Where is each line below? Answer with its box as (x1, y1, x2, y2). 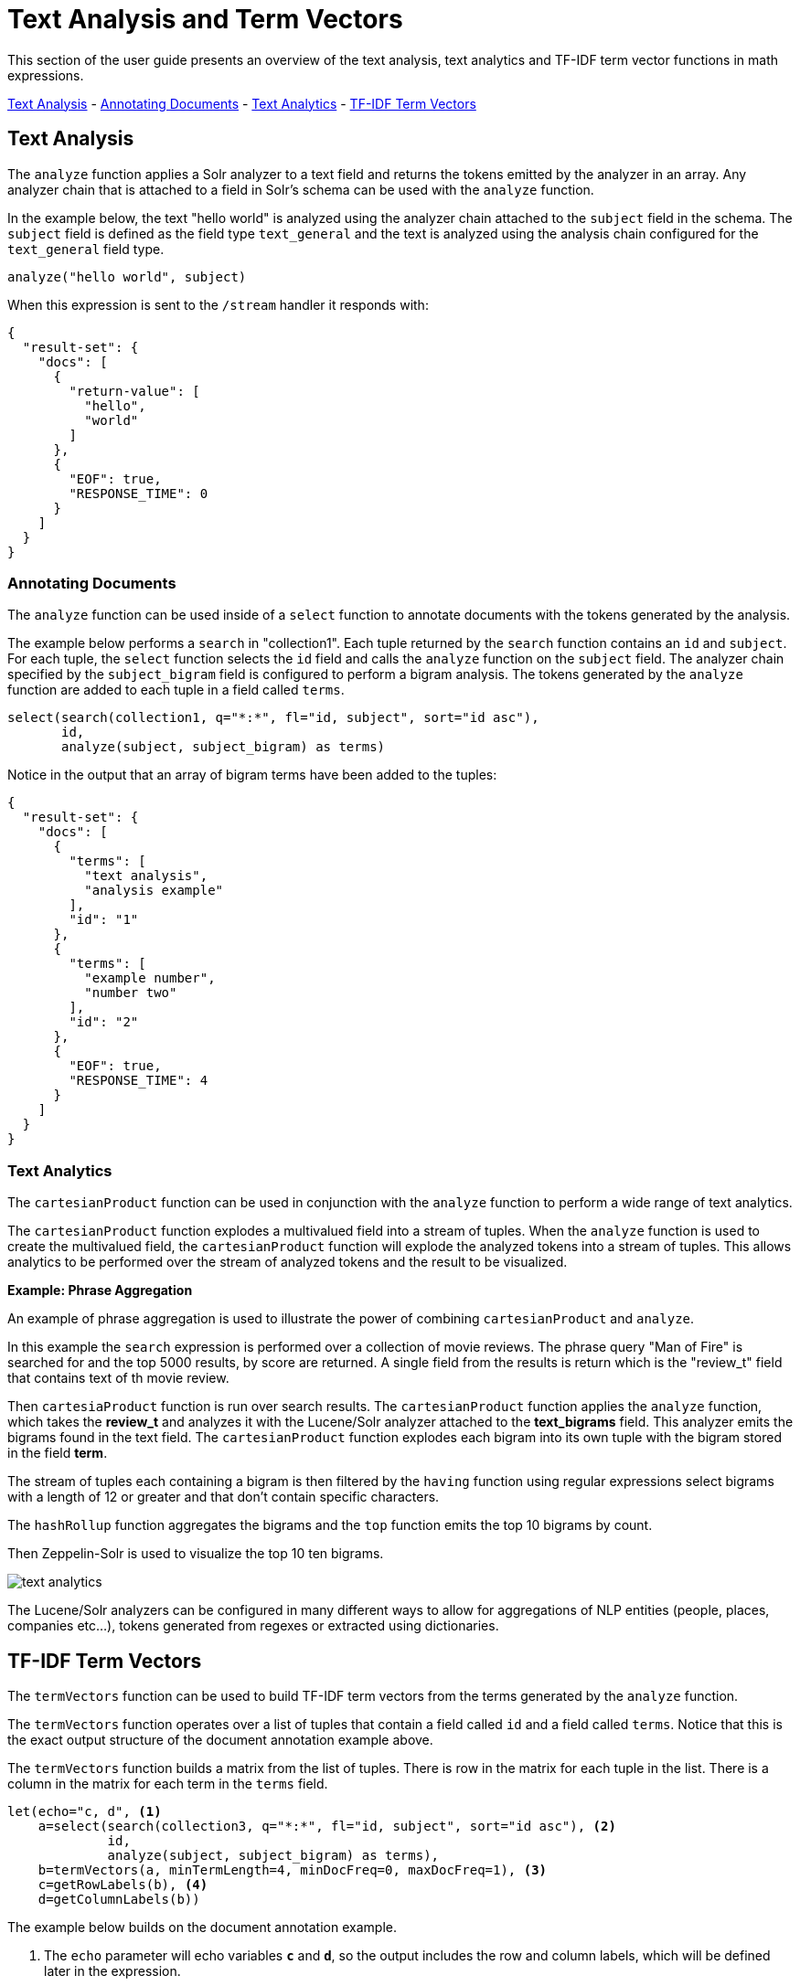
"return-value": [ (69, 383, 200, 398)
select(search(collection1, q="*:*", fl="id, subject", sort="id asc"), (7, 710, 539, 726)
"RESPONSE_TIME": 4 (69, 1073, 208, 1089)
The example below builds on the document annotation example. (7, 1918, 397, 1935)
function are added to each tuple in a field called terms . (7, 682, 345, 698)
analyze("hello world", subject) (7, 269, 247, 284)
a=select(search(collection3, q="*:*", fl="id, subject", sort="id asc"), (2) (37, 1818, 616, 1833)
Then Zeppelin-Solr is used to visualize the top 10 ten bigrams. (7, 1545, 384, 1562)
